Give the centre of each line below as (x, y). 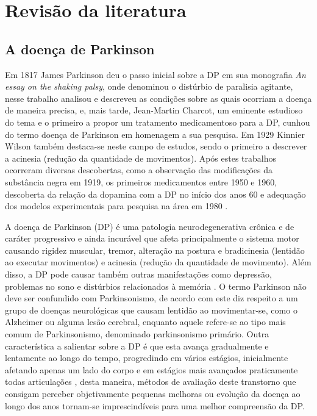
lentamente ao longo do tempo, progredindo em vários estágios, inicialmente (147, 358)
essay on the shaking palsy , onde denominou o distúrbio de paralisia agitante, (149, 86)
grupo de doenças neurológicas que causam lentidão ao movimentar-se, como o (151, 310)
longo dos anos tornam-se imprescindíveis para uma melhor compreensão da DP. (155, 405)
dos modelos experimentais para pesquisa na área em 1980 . (116, 206)
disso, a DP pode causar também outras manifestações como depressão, (138, 274)
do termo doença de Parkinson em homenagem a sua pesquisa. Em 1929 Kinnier (155, 134)
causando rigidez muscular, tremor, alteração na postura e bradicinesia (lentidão (155, 250)
